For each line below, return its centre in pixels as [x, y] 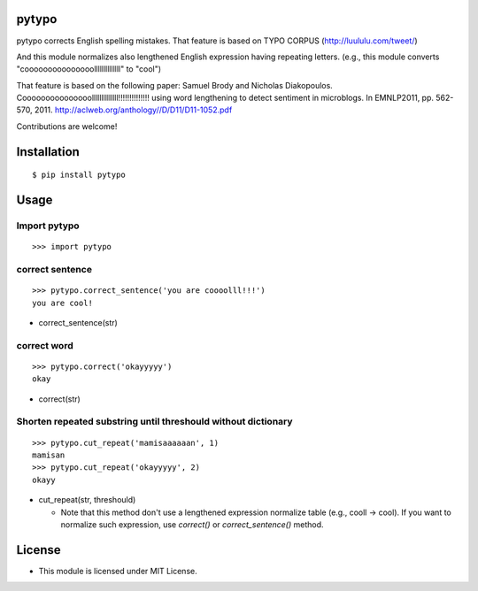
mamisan [49, 455]
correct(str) [60, 399]
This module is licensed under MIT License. [118, 571]
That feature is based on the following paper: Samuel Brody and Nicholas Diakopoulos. [175, 85]
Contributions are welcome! [67, 126]
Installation [48, 152]
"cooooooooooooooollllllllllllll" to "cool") [89, 69]
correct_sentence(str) [78, 322]
